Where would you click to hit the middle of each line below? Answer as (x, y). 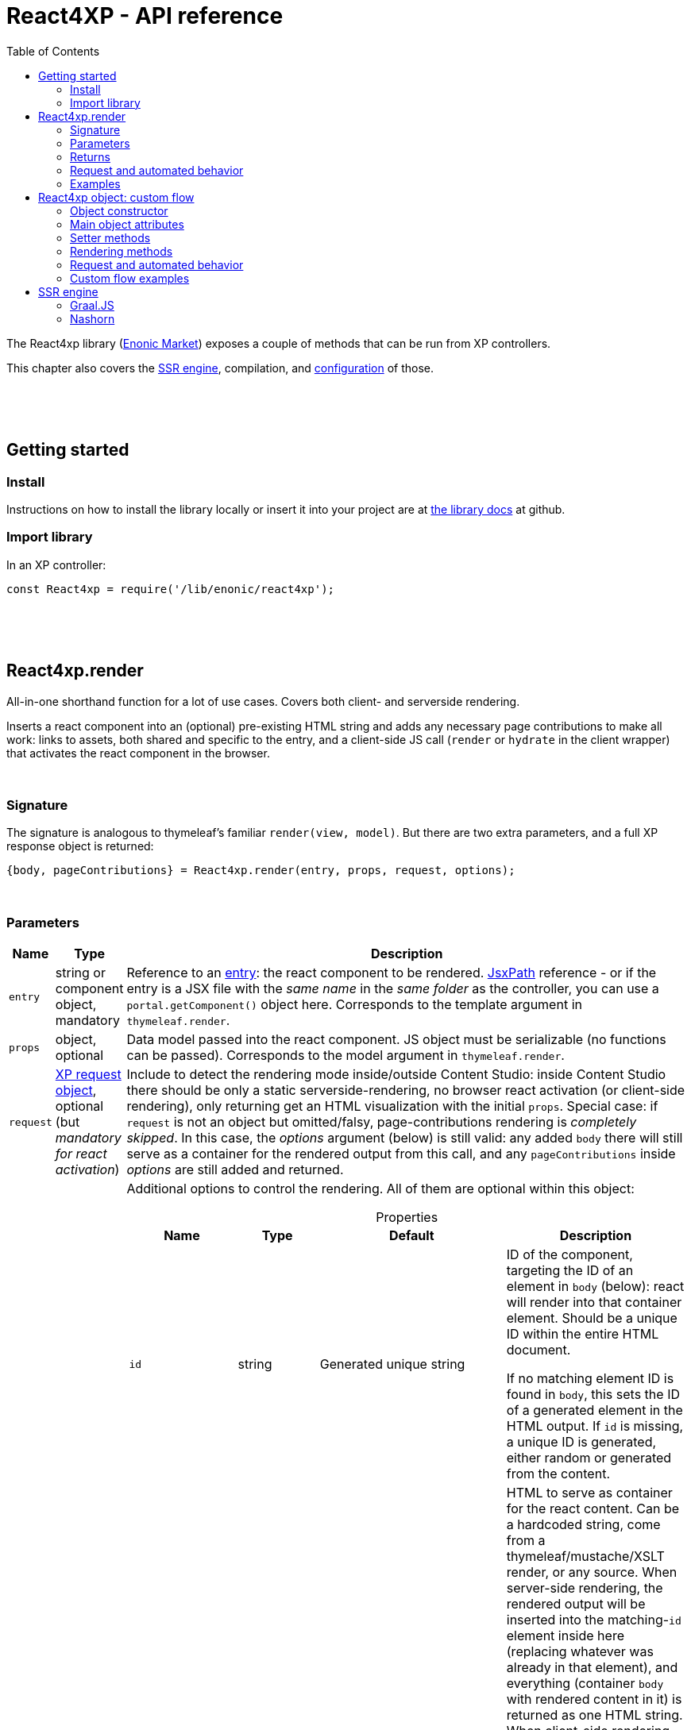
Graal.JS (92, 305)
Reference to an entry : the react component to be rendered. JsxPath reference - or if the (392, 973)
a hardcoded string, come (583, 1525)
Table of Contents (53, 51)
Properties (407, 1218)
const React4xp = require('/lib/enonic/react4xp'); (171, 589)
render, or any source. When (592, 1572)
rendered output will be (576, 1604)
